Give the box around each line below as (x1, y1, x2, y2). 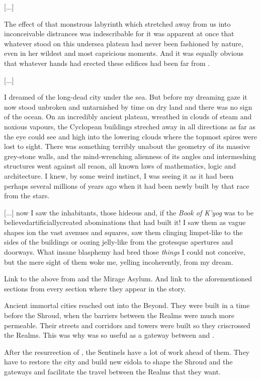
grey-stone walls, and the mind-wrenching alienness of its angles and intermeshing (4, 150, 256, 161)
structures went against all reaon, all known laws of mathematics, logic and (4, 161, 236, 171)
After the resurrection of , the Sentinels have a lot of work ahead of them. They (4, 346, 249, 357)
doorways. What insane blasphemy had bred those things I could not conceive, (4, 247, 245, 257)
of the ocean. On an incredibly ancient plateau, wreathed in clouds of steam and (4, 111, 252, 122)
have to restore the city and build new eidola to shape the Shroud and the (4, 356, 233, 367)
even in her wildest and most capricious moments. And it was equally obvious (4, 48, 244, 58)
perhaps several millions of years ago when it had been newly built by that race (4, 180, 249, 191)
